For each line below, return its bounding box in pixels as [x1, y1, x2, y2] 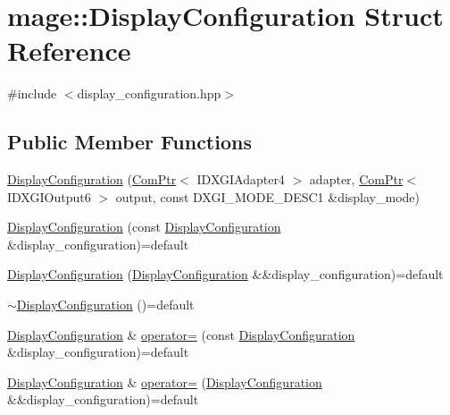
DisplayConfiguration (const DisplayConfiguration [7, 217, 281, 236]
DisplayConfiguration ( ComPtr [7, 170, 177, 189]
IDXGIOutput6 [7, 187, 91, 206]
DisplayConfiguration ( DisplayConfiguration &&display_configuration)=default [7, 265, 444, 284]
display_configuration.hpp [77, 84, 221, 103]
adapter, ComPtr [309, 170, 404, 189]
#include [7, 84, 57, 103]
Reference [7, 32, 131, 69]
